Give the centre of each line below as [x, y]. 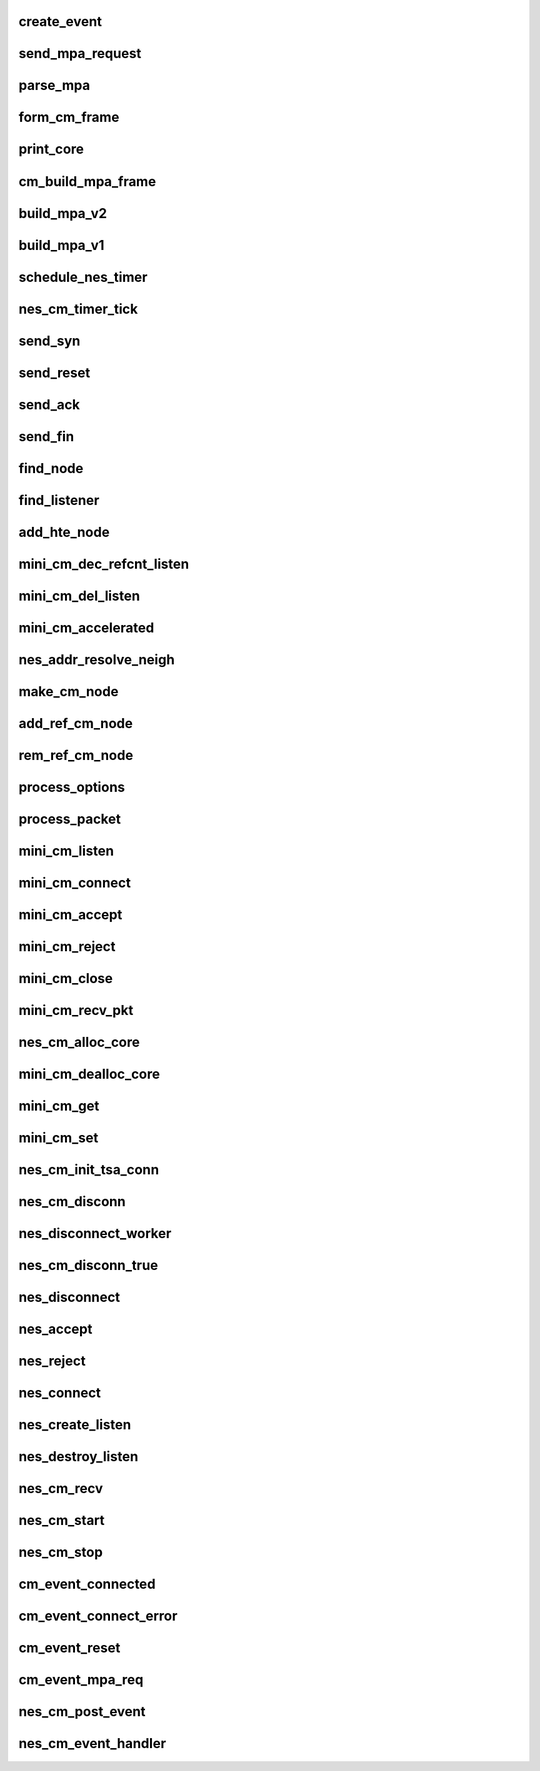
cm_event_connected [87, 1584]
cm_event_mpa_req [81, 1680]
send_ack [49, 404]
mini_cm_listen [66, 850]
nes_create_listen [75, 1425]
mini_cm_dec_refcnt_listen [104, 563]
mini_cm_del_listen [79, 595]
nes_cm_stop [61, 1552]
